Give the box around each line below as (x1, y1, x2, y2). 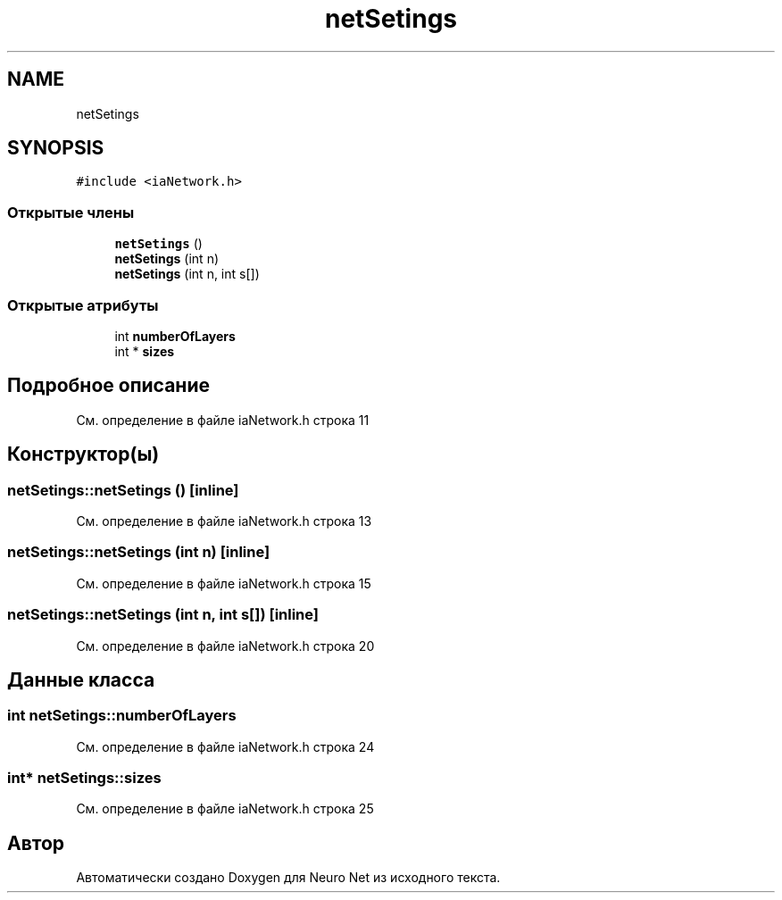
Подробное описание (7, 374, 210, 397)
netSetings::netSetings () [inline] (7, 480, 239, 499)
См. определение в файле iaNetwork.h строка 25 (76, 801, 374, 817)
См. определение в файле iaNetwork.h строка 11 (76, 412, 370, 428)
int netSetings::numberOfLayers (7, 706, 237, 725)
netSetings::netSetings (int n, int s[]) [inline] (7, 605, 320, 624)
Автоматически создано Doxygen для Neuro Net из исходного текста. (76, 870, 501, 886)
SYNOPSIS (7, 137, 104, 160)
